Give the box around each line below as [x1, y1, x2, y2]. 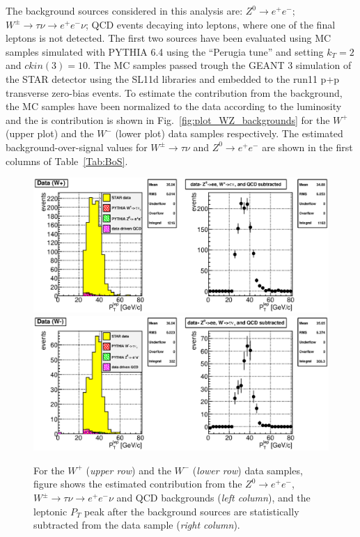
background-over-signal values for [6, 139, 148, 154]
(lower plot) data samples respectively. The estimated [115, 126, 343, 141]
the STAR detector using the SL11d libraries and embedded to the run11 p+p [6, 71, 340, 86]
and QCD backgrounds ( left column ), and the [116, 490, 311, 505]
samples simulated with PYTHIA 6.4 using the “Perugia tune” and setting [6, 44, 324, 59]
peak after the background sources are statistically [84, 504, 299, 518]
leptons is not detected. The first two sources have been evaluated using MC [6, 31, 331, 45]
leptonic [33, 504, 68, 518]
